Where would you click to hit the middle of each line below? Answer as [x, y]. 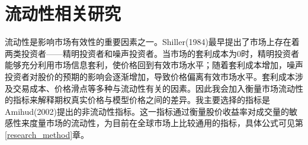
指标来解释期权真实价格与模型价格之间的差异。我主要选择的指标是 [141, 100]
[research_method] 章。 [47, 134]
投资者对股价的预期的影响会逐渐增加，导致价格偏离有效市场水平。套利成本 [150, 76]
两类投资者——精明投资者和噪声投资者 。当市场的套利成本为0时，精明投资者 [152, 53]
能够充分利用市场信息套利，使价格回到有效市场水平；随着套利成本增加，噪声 [154, 65]
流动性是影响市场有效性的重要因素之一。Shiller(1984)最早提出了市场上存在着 [152, 42]
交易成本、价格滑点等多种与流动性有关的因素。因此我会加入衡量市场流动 [154, 88]
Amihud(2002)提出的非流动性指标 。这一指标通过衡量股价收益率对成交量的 [147, 111]
